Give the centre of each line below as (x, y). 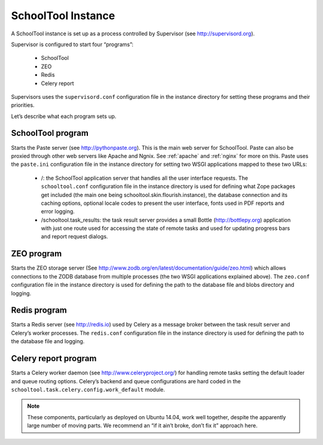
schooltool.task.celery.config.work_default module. (88, 389)
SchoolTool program (50, 133)
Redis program (39, 311)
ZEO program (36, 254)
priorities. (23, 105)
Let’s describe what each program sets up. (64, 116)
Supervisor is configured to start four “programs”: (72, 44)
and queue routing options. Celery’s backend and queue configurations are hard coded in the (126, 381)
